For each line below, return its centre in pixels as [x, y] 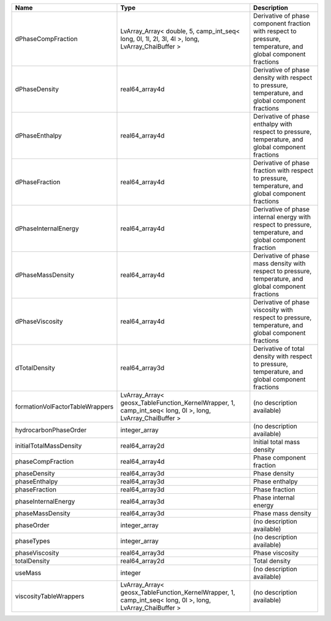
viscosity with [273, 310]
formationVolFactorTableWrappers [64, 407]
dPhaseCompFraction [46, 39]
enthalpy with [273, 124]
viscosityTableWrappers [50, 596]
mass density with [280, 263]
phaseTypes [32, 541]
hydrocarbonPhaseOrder [51, 430]
